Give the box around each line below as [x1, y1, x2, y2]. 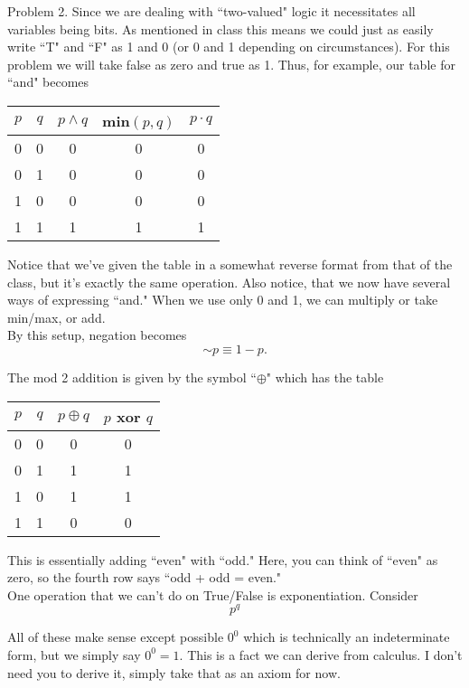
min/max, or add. [7, 307, 106, 326]
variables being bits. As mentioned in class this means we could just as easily [7, 19, 434, 38]
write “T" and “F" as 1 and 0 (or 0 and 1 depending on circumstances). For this [7, 37, 450, 56]
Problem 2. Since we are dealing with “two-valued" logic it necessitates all [7, 2, 416, 20]
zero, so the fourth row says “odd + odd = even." [7, 568, 282, 587]
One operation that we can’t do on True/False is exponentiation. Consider [7, 585, 418, 604]
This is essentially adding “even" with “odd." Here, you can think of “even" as [7, 550, 438, 569]
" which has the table [266, 367, 384, 386]
